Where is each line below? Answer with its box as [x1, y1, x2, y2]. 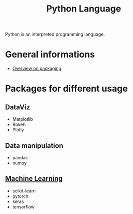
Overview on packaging [12, 66, 61, 72]
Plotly [12, 127, 24, 133]
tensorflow [12, 203, 35, 209]
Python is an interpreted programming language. [5, 31, 105, 38]
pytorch [12, 193, 29, 199]
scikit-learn [12, 187, 36, 193]
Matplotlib [12, 116, 33, 122]
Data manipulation [5, 141, 63, 150]
